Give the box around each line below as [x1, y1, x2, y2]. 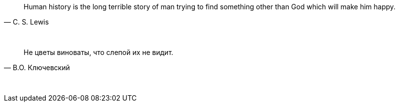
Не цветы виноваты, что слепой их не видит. [24, 48, 174, 56]
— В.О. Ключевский [4, 63, 70, 72]
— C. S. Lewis [4, 18, 49, 26]
